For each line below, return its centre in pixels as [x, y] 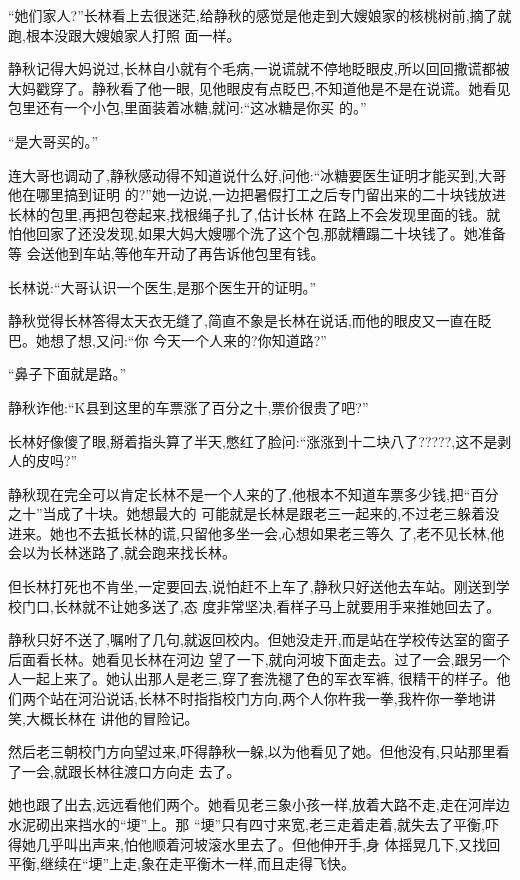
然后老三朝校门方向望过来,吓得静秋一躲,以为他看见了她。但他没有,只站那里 [252, 751]
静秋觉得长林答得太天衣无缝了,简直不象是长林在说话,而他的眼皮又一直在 [243, 320]
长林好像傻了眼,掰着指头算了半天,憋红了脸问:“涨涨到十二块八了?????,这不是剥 [260, 440]
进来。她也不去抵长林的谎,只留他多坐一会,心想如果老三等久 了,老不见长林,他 [256, 532]
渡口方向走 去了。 [182, 770]
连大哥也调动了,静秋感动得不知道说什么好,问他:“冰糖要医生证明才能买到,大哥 [257, 174]
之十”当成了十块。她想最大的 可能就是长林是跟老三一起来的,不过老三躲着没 [254, 513]
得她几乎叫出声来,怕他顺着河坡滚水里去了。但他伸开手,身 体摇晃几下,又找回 [254, 843]
